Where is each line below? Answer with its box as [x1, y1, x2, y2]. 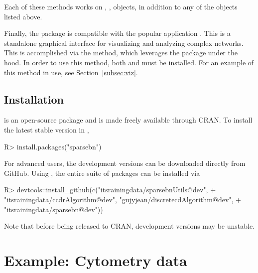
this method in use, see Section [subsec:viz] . [4, 67, 138, 77]
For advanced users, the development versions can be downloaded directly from [4, 158, 246, 168]
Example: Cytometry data [4, 250, 187, 270]
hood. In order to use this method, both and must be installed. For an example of [4, 57, 254, 67]
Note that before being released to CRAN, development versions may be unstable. [4, 221, 255, 231]
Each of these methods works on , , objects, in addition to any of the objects [4, 1, 238, 11]
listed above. [4, 11, 42, 21]
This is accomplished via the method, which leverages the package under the [4, 47, 238, 58]
